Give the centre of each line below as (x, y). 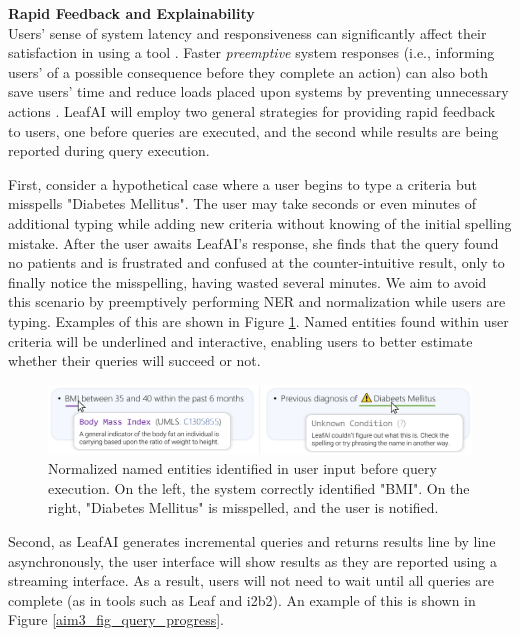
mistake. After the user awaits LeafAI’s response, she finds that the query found (253, 242)
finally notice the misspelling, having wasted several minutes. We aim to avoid (247, 281)
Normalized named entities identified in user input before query (242, 468)
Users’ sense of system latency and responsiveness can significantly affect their (247, 32)
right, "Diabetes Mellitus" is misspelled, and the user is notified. (243, 507)
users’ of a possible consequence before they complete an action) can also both (248, 71)
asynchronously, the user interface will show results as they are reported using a (252, 560)
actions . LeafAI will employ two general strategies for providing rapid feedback (252, 110)
